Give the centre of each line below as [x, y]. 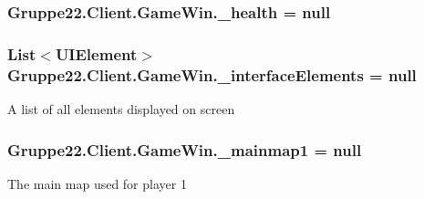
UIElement [96, 53]
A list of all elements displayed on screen [121, 108]
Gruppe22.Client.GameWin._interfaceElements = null [212, 74]
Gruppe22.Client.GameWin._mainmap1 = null [185, 149]
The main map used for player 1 [97, 183]
